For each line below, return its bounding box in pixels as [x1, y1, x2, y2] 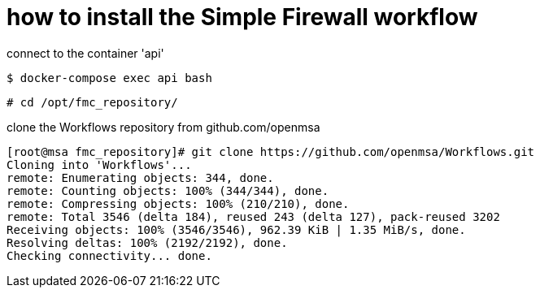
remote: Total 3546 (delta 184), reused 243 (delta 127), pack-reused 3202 [7, 210, 500, 223]
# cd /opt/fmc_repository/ [7, 95, 178, 109]
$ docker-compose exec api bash [7, 71, 212, 84]
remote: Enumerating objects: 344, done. [7, 171, 274, 184]
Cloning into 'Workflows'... [7, 158, 192, 171]
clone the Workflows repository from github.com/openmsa [7, 119, 320, 134]
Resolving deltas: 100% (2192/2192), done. [7, 236, 288, 249]
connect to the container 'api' [7, 45, 164, 60]
